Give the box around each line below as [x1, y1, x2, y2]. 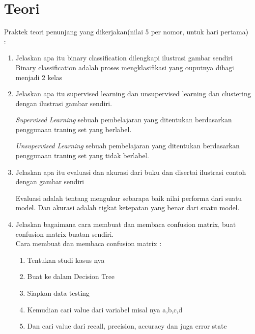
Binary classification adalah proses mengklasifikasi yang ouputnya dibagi [15, 62, 234, 72]
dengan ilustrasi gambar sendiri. [15, 98, 112, 108]
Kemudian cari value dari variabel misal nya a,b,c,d [27, 304, 183, 314]
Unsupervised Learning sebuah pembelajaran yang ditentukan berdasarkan [15, 140, 240, 151]
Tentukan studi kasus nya [27, 254, 105, 265]
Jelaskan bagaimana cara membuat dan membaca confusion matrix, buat [15, 219, 236, 229]
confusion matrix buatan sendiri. [15, 228, 114, 239]
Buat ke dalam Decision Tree [27, 271, 115, 281]
